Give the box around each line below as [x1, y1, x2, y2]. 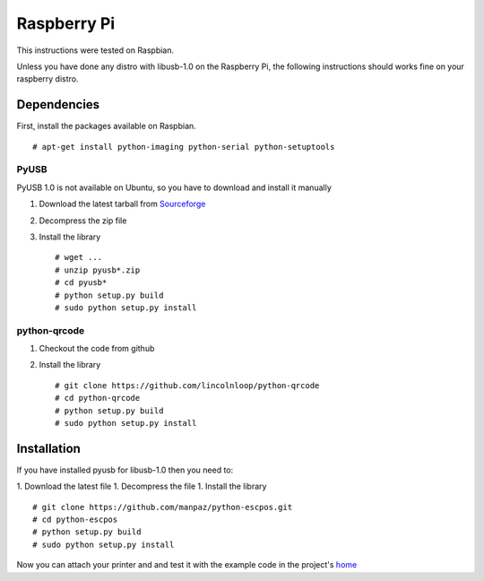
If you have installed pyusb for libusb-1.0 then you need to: [16, 464, 234, 475]
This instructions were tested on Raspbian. [16, 45, 175, 56]
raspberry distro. [16, 74, 80, 84]
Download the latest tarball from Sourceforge [39, 198, 206, 210]
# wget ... [55, 252, 103, 263]
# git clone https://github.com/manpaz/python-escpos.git [32, 502, 293, 512]
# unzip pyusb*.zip [55, 264, 141, 275]
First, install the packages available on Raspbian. [16, 121, 196, 132]
